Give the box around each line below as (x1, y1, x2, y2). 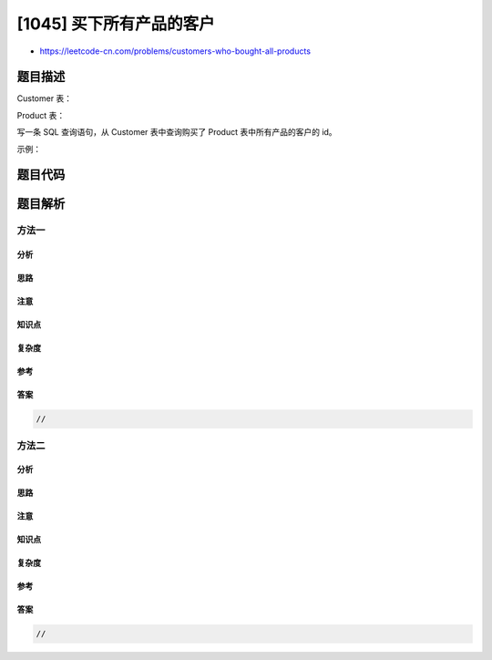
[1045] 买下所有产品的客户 (16, 14, 216, 34)
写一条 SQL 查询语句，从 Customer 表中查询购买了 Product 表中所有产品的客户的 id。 (16, 127, 337, 138)
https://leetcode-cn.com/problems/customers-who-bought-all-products (39, 46, 312, 57)
